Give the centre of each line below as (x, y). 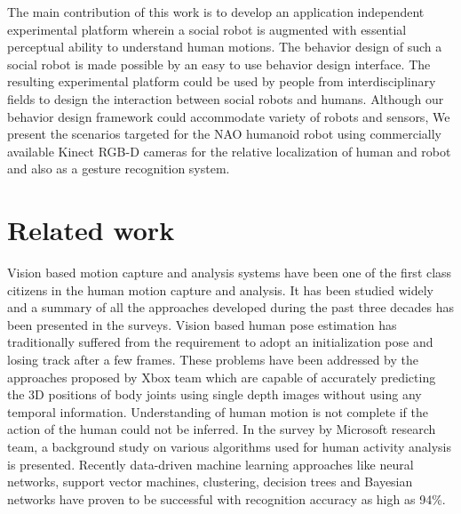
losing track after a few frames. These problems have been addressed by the (213, 360)
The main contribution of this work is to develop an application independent (216, 12)
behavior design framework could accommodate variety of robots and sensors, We (229, 116)
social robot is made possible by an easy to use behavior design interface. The (219, 64)
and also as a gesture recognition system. (119, 169)
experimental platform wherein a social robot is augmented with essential (207, 29)
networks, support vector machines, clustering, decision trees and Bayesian (210, 482)
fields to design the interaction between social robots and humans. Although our (226, 98)
